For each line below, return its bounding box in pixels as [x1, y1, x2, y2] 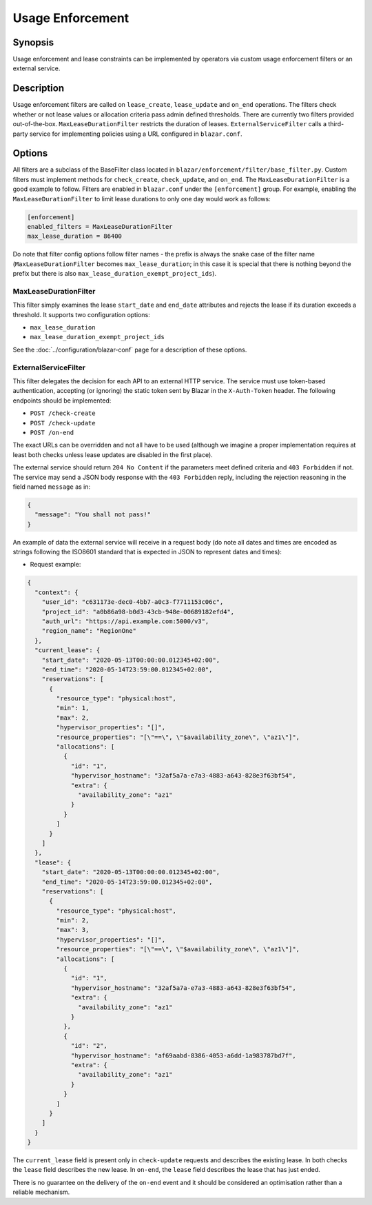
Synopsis [12, 37, 54, 48]
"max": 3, [56, 926, 90, 934]
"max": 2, [56, 713, 90, 722]
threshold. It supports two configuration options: [12, 310, 151, 318]
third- [328, 120, 344, 128]
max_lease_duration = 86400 [27, 232, 122, 241]
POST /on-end [30, 428, 74, 436]
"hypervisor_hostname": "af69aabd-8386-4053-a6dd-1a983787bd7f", [70, 1051, 296, 1060]
